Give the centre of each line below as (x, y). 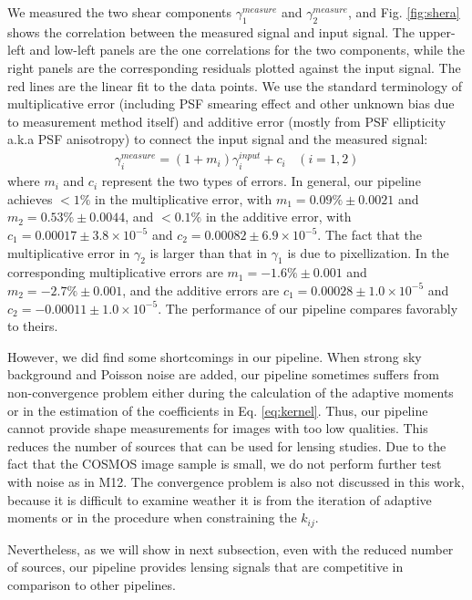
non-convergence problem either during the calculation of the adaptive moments (231, 392)
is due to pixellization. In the (368, 252)
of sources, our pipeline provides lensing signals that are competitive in (205, 567)
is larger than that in (209, 252)
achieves (30, 198)
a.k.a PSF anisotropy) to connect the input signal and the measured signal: (218, 139)
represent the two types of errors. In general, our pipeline (261, 181)
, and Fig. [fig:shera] (404, 12)
